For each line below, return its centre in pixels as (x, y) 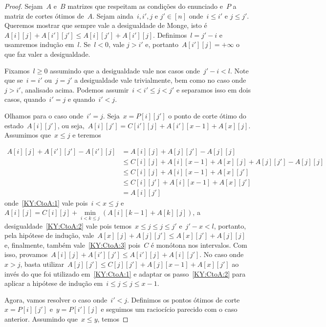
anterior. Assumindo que (41, 319)
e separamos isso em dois (213, 89)
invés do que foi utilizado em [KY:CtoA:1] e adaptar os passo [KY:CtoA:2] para (125, 273)
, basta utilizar (42, 264)
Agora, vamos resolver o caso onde (56, 299)
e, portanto (162, 44)
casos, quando (25, 99)
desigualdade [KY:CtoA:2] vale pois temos (68, 225)
